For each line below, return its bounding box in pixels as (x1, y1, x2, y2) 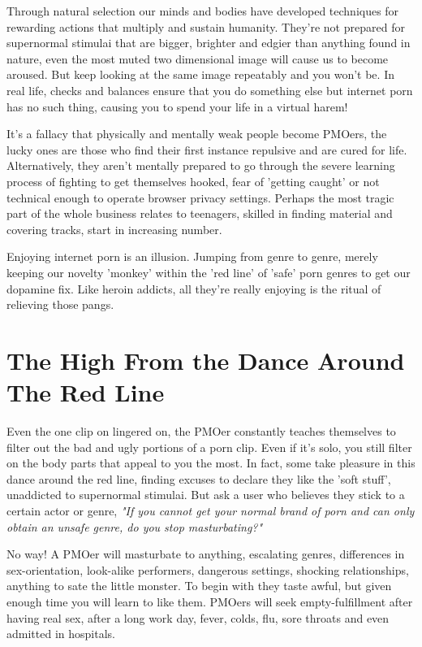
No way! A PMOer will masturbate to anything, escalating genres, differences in (6, 545, 405, 562)
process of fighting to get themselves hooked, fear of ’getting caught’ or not (6, 172, 380, 189)
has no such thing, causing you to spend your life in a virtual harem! (6, 98, 348, 115)
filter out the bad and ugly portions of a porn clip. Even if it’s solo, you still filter (6, 438, 412, 455)
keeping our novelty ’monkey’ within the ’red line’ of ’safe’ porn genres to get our (6, 263, 411, 280)
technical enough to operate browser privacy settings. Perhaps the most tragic (6, 189, 394, 206)
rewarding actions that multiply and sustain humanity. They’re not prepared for (6, 18, 405, 35)
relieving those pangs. (6, 296, 114, 313)
